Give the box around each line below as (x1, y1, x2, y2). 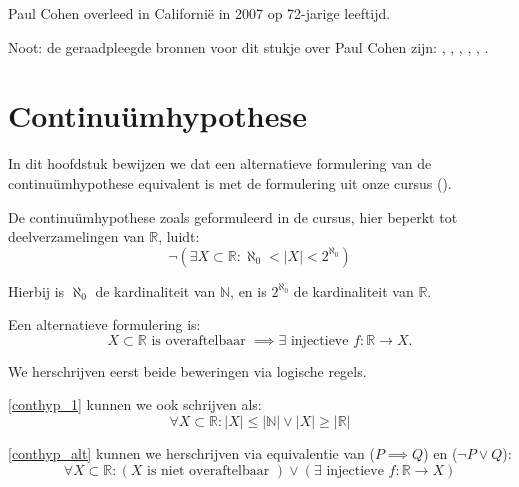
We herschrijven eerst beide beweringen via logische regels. (8, 360, 367, 381)
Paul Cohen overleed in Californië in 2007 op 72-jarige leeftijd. (8, 3, 391, 23)
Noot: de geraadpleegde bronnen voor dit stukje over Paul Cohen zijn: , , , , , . (8, 36, 489, 57)
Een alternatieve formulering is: (8, 314, 201, 335)
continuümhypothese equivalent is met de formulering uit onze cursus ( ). (8, 172, 452, 193)
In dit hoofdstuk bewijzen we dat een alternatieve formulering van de (8, 153, 432, 174)
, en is (230, 280, 267, 301)
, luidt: (158, 226, 200, 247)
